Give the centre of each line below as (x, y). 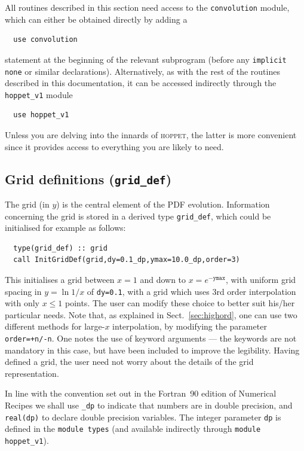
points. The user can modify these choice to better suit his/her (180, 303)
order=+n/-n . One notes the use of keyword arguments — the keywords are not (151, 338)
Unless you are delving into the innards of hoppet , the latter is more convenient (151, 135)
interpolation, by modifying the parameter (190, 326)
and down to (163, 279)
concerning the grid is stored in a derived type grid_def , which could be (138, 216)
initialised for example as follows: (65, 228)
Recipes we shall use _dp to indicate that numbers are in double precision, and (149, 405)
